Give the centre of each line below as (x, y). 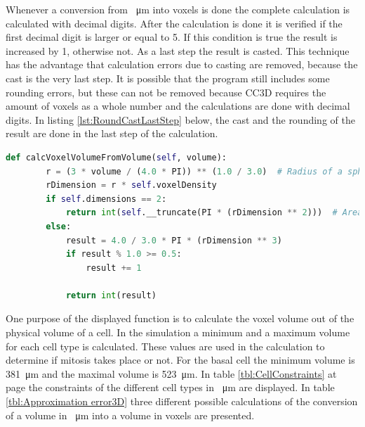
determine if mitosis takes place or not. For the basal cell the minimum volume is (180, 360)
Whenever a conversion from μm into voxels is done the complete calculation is (178, 9)
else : (59, 226)
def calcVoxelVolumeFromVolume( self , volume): (117, 157)
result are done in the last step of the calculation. (112, 133)
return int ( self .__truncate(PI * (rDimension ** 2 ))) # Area (214, 213)
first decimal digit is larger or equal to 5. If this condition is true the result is (172, 37)
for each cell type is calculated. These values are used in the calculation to (165, 346)
